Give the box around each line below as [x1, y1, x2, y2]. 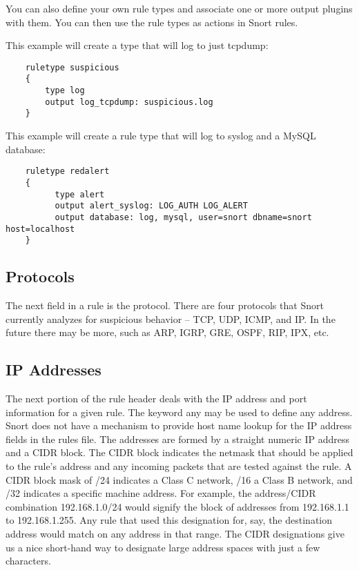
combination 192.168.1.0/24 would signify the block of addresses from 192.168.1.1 [6, 499, 349, 513]
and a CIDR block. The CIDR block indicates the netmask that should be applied [6, 445, 353, 460]
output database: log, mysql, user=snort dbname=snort [55, 212, 312, 222]
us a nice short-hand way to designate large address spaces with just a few [6, 540, 320, 554]
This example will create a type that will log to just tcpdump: [6, 38, 269, 52]
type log [45, 86, 85, 96]
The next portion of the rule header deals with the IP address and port [6, 391, 307, 406]
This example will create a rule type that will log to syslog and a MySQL [6, 128, 316, 143]
